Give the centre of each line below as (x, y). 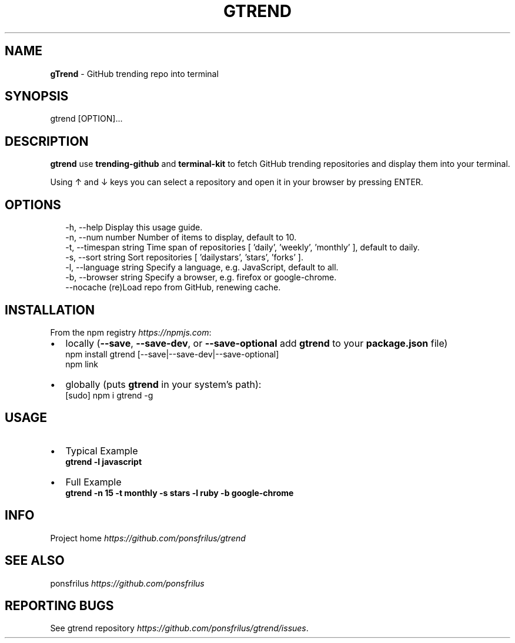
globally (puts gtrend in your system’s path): (163, 384)
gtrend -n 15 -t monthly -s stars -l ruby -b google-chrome (180, 493)
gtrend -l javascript (104, 461)
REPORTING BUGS (59, 605)
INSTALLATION (50, 310)
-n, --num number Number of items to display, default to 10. (181, 237)
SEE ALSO (35, 561)
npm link (82, 364)
